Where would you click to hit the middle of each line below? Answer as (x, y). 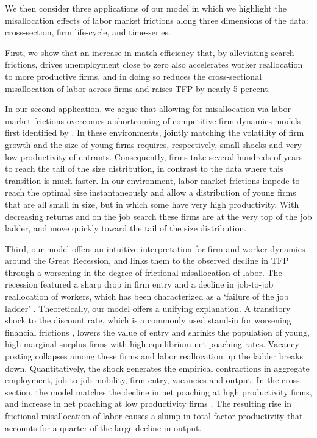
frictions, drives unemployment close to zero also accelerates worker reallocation (154, 64)
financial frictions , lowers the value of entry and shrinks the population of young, (157, 332)
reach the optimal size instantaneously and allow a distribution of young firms (151, 192)
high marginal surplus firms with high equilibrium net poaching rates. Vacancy (152, 344)
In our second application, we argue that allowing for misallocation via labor (148, 109)
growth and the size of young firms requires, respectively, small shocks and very (153, 144)
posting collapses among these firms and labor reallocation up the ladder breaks (154, 356)
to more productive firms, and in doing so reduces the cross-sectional (134, 76)
